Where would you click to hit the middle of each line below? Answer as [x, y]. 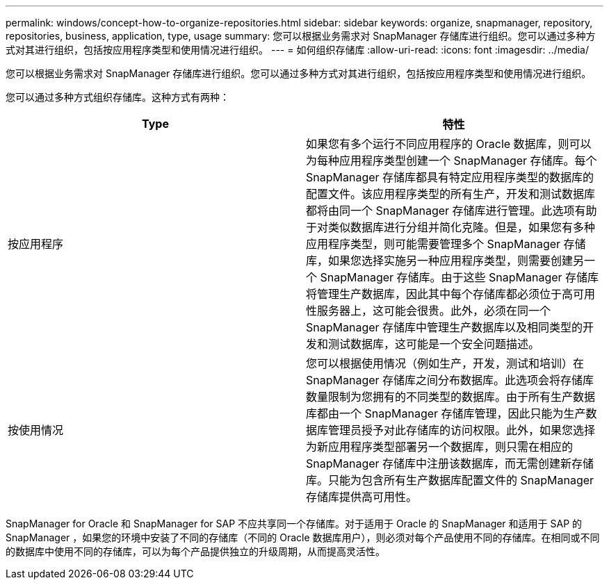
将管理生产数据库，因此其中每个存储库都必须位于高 [440, 294]
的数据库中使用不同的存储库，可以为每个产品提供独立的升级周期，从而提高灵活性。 [195, 551]
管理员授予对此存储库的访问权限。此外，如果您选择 [462, 430]
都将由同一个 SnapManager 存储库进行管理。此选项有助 [452, 211]
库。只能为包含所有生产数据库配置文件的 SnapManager [450, 480]
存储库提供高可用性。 [362, 497]
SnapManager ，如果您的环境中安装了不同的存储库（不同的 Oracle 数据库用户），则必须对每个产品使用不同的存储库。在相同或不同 [303, 537]
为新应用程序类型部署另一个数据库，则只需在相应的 [440, 447]
